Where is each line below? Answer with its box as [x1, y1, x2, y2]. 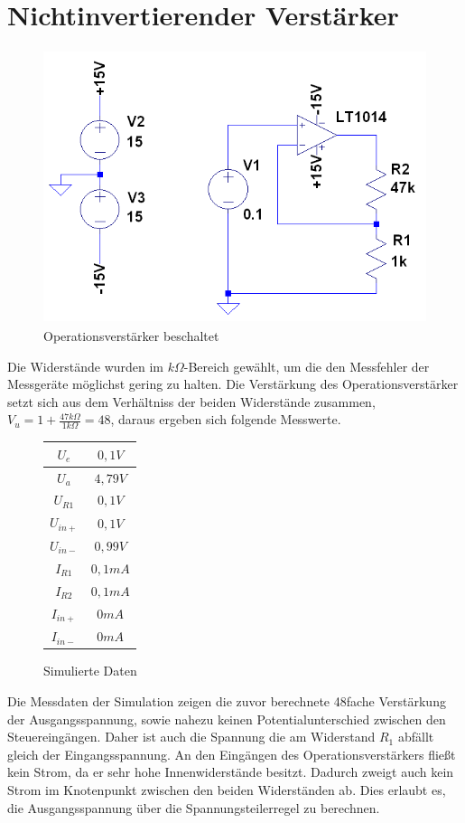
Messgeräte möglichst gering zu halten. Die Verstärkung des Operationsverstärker [7, 374, 459, 393]
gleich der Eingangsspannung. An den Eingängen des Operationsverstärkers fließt [7, 744, 456, 763]
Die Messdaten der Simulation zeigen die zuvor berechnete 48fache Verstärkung [7, 691, 446, 710]
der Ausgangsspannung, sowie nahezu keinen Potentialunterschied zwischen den [7, 709, 446, 728]
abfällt [397, 727, 434, 746]
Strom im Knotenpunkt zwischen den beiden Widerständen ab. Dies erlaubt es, [7, 780, 446, 799]
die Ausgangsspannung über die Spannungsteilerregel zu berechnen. [7, 798, 380, 817]
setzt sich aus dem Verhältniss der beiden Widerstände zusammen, [7, 392, 376, 411]
